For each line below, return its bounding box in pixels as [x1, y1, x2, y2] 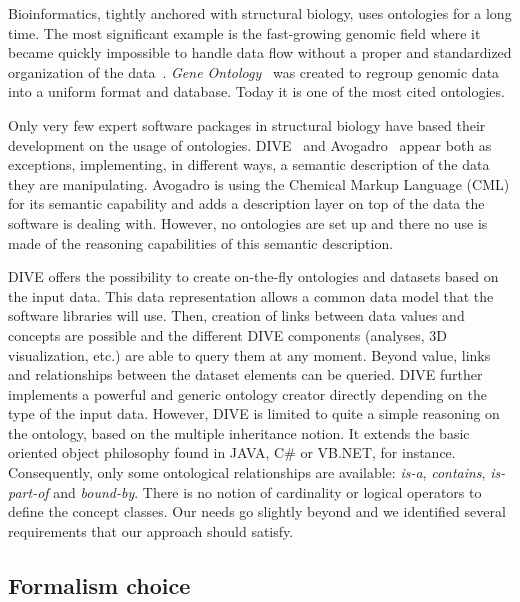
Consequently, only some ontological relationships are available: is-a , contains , [8, 462, 486, 483]
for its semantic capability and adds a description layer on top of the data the [8, 193, 485, 214]
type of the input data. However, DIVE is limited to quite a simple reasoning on [8, 403, 500, 424]
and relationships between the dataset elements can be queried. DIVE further [8, 364, 483, 385]
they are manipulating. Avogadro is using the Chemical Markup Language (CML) [8, 173, 510, 194]
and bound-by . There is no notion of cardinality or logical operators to [53, 481, 482, 502]
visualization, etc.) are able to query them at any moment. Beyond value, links [8, 344, 491, 365]
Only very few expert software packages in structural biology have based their [8, 114, 486, 135]
